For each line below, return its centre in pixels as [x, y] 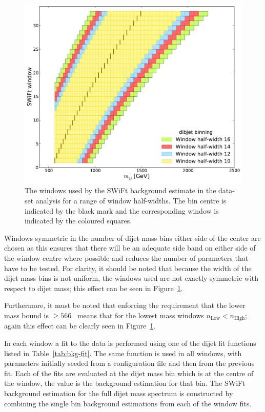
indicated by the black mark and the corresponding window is [122, 210]
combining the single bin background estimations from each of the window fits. [128, 403]
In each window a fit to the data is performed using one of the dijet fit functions [130, 343]
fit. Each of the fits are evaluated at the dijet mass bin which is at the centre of [129, 373]
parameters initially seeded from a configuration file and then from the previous [129, 363]
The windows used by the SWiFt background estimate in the [120, 190]
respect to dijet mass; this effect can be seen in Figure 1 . [94, 288]
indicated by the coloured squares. [78, 221]
